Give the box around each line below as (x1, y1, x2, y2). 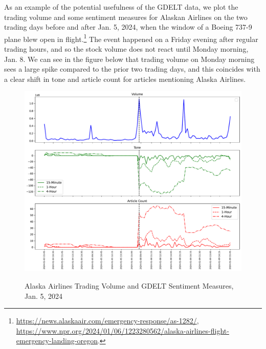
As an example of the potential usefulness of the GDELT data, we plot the (4, 2, 238, 12)
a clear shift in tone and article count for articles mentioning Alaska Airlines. (4, 73, 246, 84)
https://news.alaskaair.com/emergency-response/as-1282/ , (16, 315, 199, 326)
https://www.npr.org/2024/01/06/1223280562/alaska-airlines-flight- (16, 325, 229, 336)
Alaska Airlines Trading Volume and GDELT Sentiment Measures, (25, 280, 234, 291)
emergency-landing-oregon (16, 335, 98, 346)
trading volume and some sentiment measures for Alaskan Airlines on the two (4, 11, 248, 22)
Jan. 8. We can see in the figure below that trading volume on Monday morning (4, 53, 255, 64)
